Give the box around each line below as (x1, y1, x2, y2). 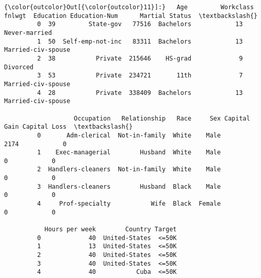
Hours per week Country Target (44, 226, 177, 233)
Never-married (4, 29, 52, 36)
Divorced (4, 63, 34, 71)
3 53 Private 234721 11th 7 (37, 72, 243, 80)
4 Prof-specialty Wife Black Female (37, 200, 221, 208)
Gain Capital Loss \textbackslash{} (4, 123, 133, 131)
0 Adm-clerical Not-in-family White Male (37, 131, 221, 139)
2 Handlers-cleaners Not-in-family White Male (37, 166, 221, 173)
